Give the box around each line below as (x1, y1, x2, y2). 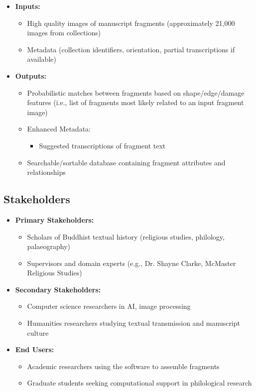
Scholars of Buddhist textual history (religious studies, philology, (27, 231, 225, 242)
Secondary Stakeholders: (15, 284, 101, 294)
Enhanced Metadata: (27, 124, 91, 134)
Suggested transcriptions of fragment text (39, 140, 166, 150)
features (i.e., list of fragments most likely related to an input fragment (27, 97, 244, 108)
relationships (27, 167, 66, 177)
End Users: (15, 344, 54, 355)
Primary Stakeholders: (15, 214, 94, 225)
